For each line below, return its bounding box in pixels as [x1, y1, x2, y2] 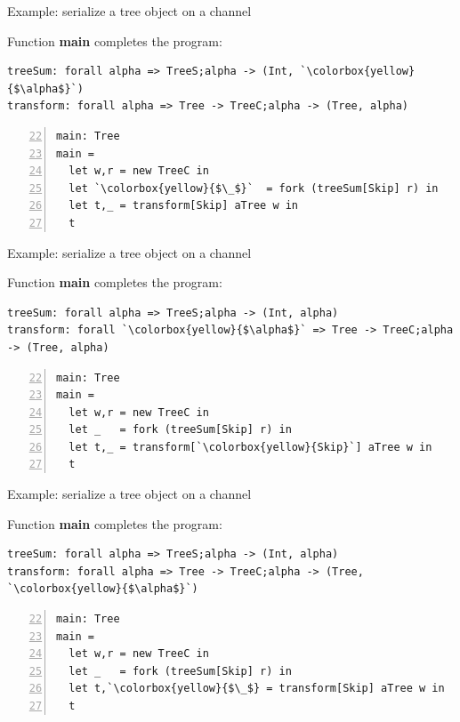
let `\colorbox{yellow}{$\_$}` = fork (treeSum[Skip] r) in [69, 181, 439, 195]
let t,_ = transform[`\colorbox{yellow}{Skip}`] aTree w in [69, 440, 432, 453]
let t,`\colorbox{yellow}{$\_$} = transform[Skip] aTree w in [69, 682, 445, 695]
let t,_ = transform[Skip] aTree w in [69, 199, 299, 213]
